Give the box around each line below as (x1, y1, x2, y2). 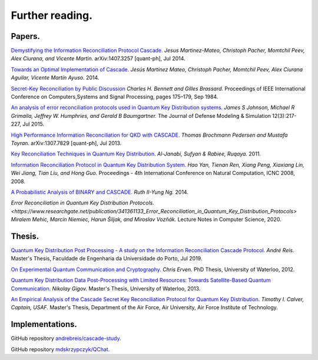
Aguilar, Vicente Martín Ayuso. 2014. (11, 74, 100, 81)
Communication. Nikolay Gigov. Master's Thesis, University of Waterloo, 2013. (11, 285, 201, 292)
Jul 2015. (22, 121, 44, 128)
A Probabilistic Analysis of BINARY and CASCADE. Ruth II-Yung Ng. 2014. (11, 189, 188, 196)
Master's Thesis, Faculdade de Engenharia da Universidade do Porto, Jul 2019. (11, 255, 203, 262)
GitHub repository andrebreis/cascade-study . (11, 335, 121, 342)
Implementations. (11, 319, 78, 329)
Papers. (11, 31, 41, 41)
